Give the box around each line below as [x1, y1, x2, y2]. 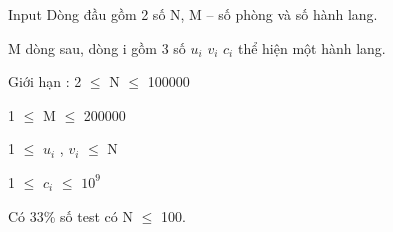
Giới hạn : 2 [8, 71, 82, 92]
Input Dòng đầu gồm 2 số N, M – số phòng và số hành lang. [8, 4, 378, 24]
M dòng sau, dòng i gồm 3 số [8, 37, 186, 58]
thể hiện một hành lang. [237, 37, 386, 58]
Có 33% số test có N [8, 205, 133, 226]
